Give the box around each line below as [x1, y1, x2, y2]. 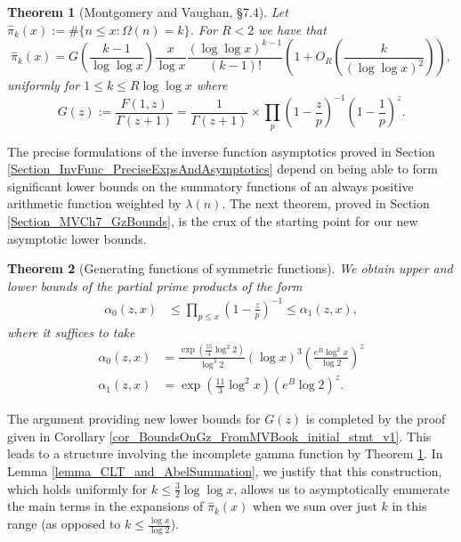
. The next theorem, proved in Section [222, 194, 430, 213]
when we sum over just [253, 497, 377, 515]
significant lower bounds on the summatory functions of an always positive [7, 176, 414, 195]
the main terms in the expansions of [7, 497, 204, 515]
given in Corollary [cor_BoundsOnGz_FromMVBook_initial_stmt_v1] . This [7, 426, 432, 445]
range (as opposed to [7, 514, 121, 533]
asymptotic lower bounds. [7, 229, 147, 247]
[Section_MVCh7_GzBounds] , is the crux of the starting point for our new [7, 212, 418, 231]
